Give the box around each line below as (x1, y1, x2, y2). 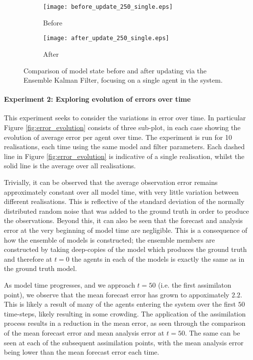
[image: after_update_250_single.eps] (43, 35, 169, 42)
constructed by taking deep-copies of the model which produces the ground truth (4, 244, 247, 254)
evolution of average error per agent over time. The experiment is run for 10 (4, 132, 232, 142)
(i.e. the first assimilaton (158, 279, 231, 290)
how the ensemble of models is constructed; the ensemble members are (4, 234, 215, 245)
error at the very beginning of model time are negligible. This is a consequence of (4, 225, 248, 235)
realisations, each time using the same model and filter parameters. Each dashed (4, 141, 245, 152)
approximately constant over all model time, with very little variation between (4, 186, 239, 197)
